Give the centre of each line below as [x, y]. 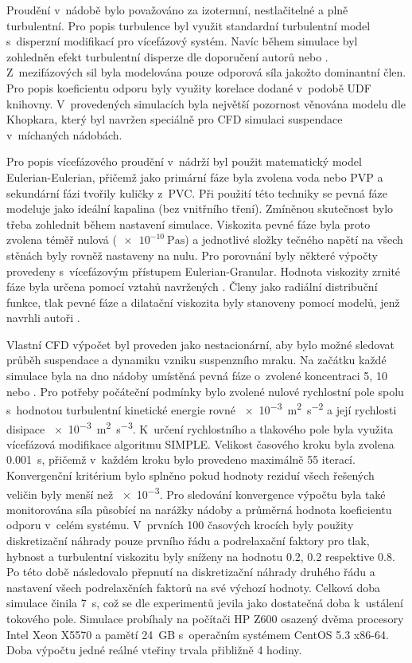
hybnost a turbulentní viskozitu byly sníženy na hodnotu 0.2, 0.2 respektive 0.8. [201, 556]
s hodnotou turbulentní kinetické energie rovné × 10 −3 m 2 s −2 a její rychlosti [202, 408]
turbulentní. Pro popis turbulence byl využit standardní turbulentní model [189, 25]
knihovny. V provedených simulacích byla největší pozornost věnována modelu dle [206, 103]
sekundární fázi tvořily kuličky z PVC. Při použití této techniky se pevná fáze [197, 192]
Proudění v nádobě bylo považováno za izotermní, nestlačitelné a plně [177, 10]
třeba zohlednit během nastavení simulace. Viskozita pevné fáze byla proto [189, 224]
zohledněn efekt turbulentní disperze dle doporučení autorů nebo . [167, 56]
